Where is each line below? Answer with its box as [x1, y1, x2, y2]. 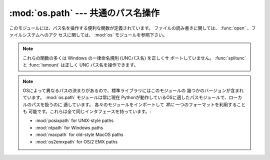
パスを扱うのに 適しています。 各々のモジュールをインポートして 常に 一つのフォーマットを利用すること [31, 101, 246, 107]
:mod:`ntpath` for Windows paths [35, 124, 103, 130]
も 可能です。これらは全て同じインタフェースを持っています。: [22, 108, 151, 114]
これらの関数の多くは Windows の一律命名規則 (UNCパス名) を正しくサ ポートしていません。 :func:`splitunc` [22, 55, 246, 61]
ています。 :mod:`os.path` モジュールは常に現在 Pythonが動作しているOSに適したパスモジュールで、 [22, 94, 229, 100]
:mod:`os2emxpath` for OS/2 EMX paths [35, 138, 118, 144]
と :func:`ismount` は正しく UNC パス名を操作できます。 [22, 62, 138, 68]
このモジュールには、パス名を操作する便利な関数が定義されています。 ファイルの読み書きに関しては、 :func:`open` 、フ [9, 25, 256, 31]
